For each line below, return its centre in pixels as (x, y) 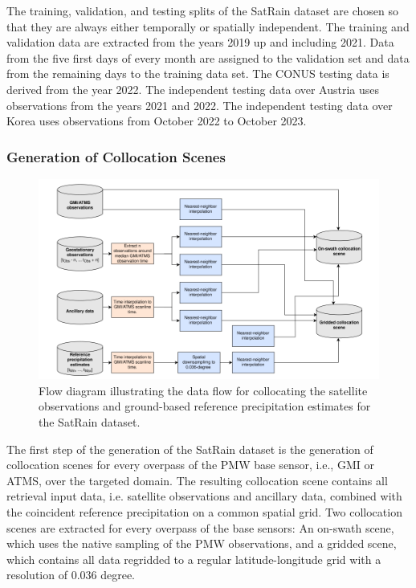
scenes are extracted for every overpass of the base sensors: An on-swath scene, (200, 527)
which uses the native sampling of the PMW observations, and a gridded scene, (202, 543)
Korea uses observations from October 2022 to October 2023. (157, 121)
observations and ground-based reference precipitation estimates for (205, 406)
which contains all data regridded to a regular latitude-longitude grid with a (194, 559)
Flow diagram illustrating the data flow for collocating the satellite (203, 390)
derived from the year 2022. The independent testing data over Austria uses (193, 89)
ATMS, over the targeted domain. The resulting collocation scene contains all (197, 480)
